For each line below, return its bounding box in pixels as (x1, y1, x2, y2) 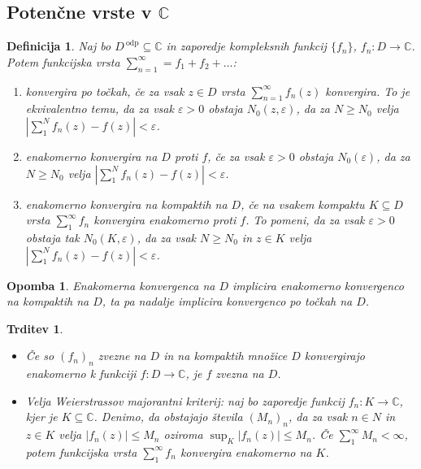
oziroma (163, 426, 203, 443)
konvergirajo (304, 347, 365, 364)
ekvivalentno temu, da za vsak (25, 100, 174, 117)
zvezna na (215, 365, 264, 382)
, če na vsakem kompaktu (241, 195, 365, 212)
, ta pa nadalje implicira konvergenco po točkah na (102, 293, 353, 310)
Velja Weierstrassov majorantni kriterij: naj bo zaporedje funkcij (25, 392, 345, 409)
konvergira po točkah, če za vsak (25, 82, 184, 99)
